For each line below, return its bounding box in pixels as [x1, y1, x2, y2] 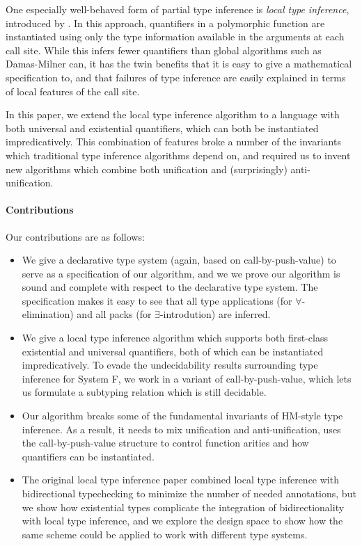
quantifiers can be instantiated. [22, 449, 155, 463]
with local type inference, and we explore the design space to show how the [22, 513, 343, 528]
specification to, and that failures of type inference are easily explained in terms [6, 70, 346, 84]
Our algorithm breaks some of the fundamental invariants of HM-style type [22, 408, 343, 423]
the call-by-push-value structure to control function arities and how [22, 435, 309, 450]
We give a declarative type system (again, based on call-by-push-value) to [22, 252, 336, 267]
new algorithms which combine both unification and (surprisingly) [6, 161, 288, 176]
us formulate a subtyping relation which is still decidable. [22, 385, 267, 399]
